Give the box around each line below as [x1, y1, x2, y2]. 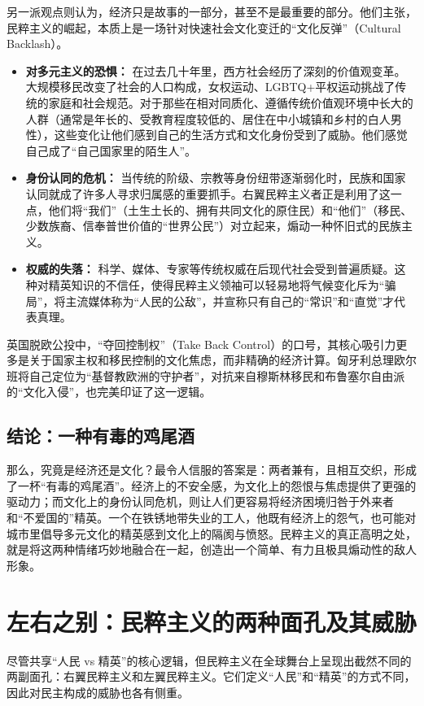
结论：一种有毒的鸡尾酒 [7, 423, 195, 448]
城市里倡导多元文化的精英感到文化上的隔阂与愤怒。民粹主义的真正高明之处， [7, 525, 417, 542]
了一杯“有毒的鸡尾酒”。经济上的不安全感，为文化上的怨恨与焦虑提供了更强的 [7, 477, 417, 494]
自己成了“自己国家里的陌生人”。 [25, 142, 197, 159]
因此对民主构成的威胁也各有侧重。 [7, 683, 189, 700]
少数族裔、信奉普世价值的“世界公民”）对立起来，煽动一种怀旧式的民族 [25, 217, 402, 234]
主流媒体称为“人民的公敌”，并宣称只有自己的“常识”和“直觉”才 [65, 292, 395, 309]
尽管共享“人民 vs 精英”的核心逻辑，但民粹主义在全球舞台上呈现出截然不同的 [7, 652, 412, 669]
